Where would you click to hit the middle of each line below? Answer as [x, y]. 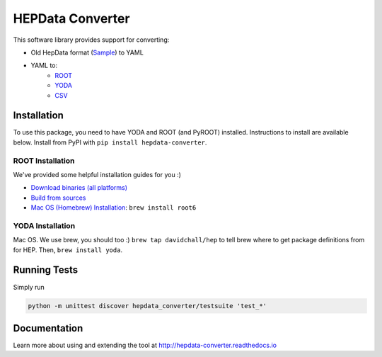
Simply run [29, 287]
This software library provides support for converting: [91, 40]
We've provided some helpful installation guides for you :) [97, 174]
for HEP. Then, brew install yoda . [68, 250]
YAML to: [44, 66]
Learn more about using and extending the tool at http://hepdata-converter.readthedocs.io [145, 345]
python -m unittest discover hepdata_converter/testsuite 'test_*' [147, 306]
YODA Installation [44, 225]
